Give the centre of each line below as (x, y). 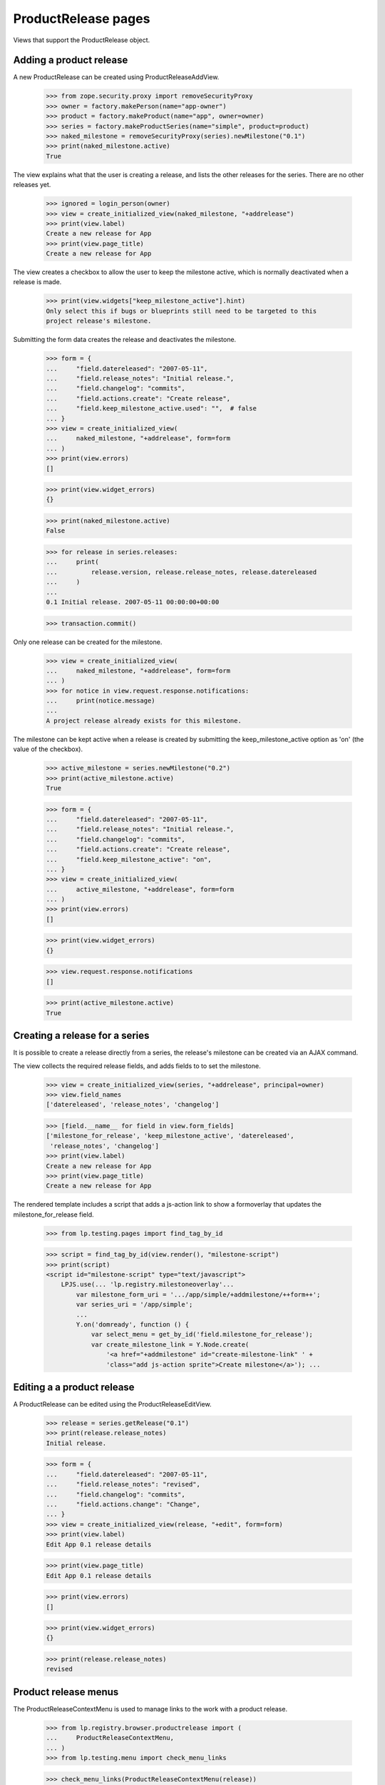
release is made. (37, 282)
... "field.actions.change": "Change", (123, 1504)
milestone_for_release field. (53, 1215)
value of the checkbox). (48, 749)
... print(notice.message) (101, 701)
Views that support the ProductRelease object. (82, 40)
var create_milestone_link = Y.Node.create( (170, 1344)
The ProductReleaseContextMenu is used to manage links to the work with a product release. (150, 1709)
